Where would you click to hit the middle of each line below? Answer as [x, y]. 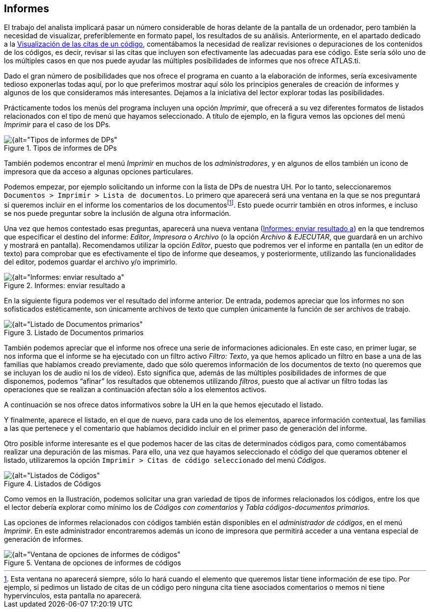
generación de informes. [44, 539]
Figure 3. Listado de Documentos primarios [74, 333]
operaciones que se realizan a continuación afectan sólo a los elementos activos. [135, 390]
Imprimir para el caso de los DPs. [57, 125]
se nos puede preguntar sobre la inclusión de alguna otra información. [118, 213]
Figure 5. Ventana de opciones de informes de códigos [93, 563]
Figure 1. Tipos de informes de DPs [60, 148]
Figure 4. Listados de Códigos [53, 484]
